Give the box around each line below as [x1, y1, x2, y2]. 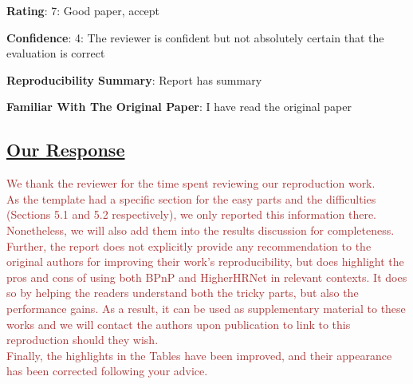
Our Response [6, 137, 125, 162]
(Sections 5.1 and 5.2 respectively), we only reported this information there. [6, 206, 377, 223]
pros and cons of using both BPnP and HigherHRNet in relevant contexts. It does [6, 268, 407, 285]
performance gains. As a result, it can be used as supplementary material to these [6, 299, 406, 316]
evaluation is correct [6, 45, 105, 61]
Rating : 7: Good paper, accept [6, 2, 160, 18]
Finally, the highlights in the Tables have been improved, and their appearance [6, 346, 392, 363]
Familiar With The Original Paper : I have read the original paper [6, 98, 352, 115]
